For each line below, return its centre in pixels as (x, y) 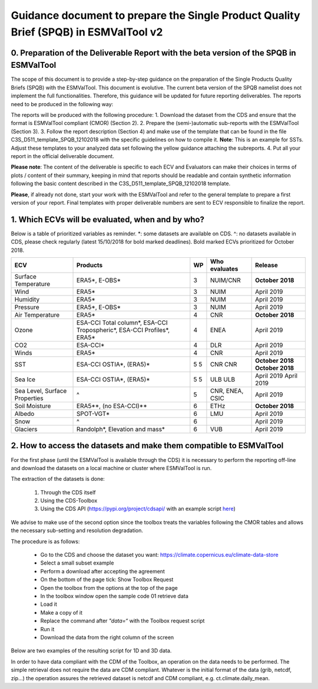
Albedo (24, 414)
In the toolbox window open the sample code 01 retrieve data (114, 596)
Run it (47, 629)
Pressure (27, 307)
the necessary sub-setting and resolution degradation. (77, 530)
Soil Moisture (33, 406)
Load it (49, 604)
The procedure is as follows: (45, 541)
